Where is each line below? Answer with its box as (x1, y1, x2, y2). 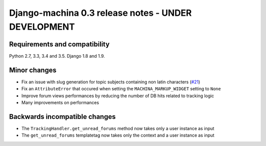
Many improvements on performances (21, 99, 100, 106)
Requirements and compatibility (9, 40, 110, 48)
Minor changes (9, 66, 57, 74)
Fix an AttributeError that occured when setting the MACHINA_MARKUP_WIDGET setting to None (21, 86, 221, 92)
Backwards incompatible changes (9, 112, 116, 121)
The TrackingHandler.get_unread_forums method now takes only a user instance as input (21, 125, 214, 131)
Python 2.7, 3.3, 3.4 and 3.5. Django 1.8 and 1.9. (9, 53, 105, 59)
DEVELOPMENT (9, 21, 75, 32)
